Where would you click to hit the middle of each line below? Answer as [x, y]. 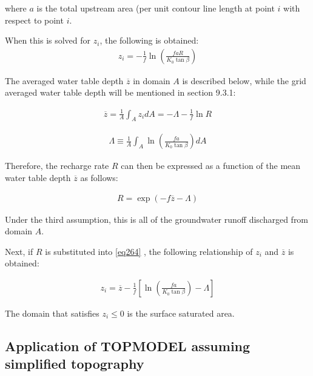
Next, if [19, 251]
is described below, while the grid [244, 80]
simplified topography [75, 364]
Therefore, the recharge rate [57, 166]
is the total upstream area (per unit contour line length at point [156, 8]
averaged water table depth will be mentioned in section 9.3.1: [120, 92]
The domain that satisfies [52, 313]
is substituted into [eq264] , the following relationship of [149, 251]
